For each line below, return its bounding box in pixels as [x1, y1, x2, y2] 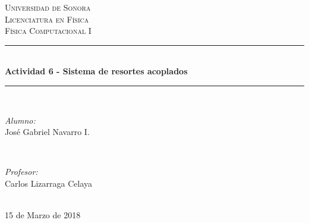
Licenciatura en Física [5, 12, 89, 25]
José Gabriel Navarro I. [5, 125, 90, 138]
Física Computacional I [5, 24, 92, 37]
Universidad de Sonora [5, 1, 91, 13]
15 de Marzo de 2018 [5, 209, 81, 221]
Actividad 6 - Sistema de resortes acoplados [5, 65, 188, 77]
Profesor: [5, 165, 38, 178]
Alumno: [5, 114, 36, 126]
